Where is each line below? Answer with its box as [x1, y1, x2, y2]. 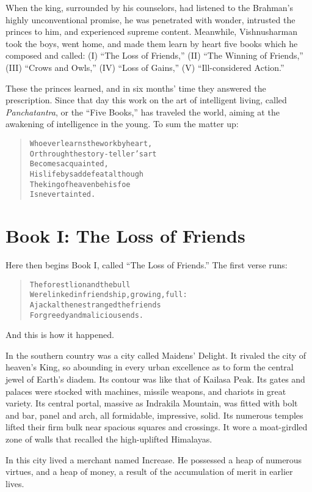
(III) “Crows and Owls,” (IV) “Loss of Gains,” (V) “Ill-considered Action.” [5, 61, 285, 73]
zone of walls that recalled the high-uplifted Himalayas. [5, 432, 212, 445]
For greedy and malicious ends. [29, 310, 143, 320]
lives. [5, 477, 24, 490]
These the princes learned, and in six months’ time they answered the [5, 81, 266, 94]
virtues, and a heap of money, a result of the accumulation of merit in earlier [5, 465, 293, 478]
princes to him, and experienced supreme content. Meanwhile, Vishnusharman [5, 25, 298, 38]
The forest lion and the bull [29, 280, 131, 289]
